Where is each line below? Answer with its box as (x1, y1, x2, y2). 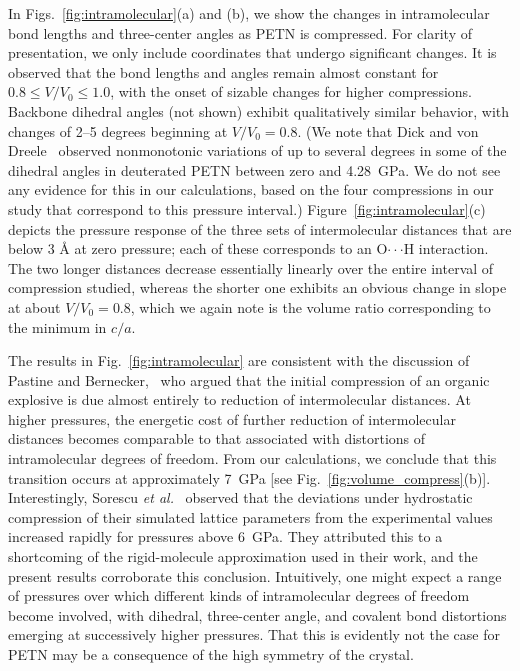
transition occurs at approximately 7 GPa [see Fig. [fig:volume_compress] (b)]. (8, 467, 491, 488)
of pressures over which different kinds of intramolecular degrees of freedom (8, 585, 470, 606)
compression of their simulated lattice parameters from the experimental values (8, 506, 493, 527)
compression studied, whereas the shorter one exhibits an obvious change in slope (8, 277, 507, 298)
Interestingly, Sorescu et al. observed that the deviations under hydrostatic (8, 487, 473, 508)
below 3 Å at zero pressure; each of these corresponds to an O (8, 238, 388, 259)
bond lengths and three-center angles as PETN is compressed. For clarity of (8, 22, 473, 43)
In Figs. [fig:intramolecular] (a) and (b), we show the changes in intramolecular (8, 3, 490, 23)
